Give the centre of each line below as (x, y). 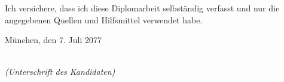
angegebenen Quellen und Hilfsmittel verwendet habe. (104, 19)
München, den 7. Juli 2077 (53, 40)
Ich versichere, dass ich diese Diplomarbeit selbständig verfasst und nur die (142, 8)
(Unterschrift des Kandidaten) (60, 72)
